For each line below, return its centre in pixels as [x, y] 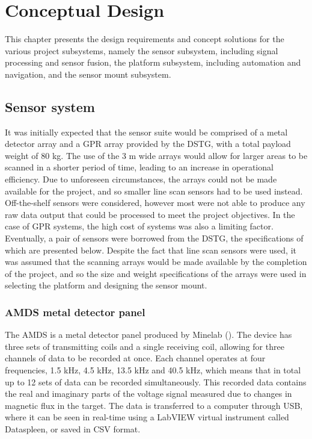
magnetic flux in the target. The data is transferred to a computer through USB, [154, 405]
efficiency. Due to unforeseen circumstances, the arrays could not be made [141, 179]
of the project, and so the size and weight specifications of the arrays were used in [156, 273]
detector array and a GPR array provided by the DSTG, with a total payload [148, 144]
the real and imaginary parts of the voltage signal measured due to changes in [148, 394]
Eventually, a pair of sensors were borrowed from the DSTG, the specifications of [154, 238]
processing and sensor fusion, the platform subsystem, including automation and [153, 62]
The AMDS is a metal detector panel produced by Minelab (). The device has [148, 335]
